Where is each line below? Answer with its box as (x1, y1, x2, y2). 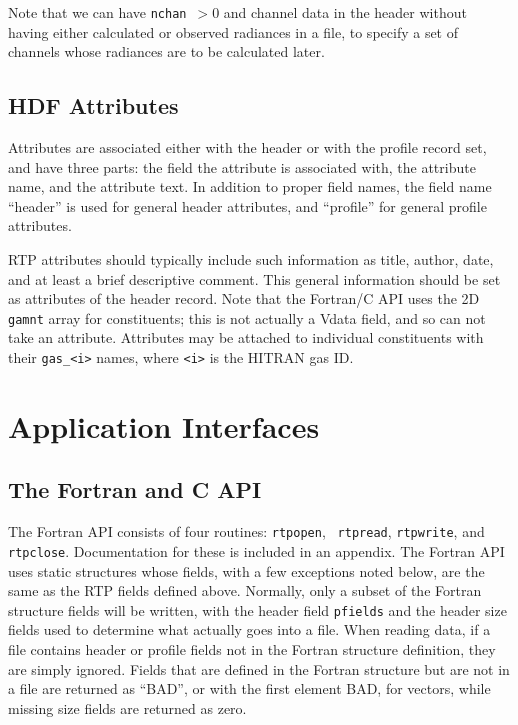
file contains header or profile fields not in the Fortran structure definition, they (8, 639, 496, 660)
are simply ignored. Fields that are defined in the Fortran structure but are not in (8, 658, 510, 679)
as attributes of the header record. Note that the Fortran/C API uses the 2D (8, 288, 480, 309)
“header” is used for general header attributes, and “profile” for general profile (8, 195, 487, 216)
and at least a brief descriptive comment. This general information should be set (8, 268, 501, 289)
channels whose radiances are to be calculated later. (8, 41, 325, 62)
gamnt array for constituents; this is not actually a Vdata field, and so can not (8, 307, 486, 328)
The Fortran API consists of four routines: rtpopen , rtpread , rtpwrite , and (8, 521, 485, 542)
